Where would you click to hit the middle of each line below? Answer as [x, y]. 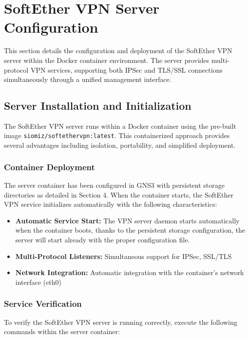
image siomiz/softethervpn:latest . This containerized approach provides [117, 135]
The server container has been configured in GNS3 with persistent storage [114, 185]
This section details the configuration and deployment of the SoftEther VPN [118, 50]
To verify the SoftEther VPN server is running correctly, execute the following [121, 322]
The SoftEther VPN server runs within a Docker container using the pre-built [120, 126]
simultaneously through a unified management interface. [88, 79]
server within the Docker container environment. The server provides [107, 60]
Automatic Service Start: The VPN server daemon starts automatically [127, 220]
